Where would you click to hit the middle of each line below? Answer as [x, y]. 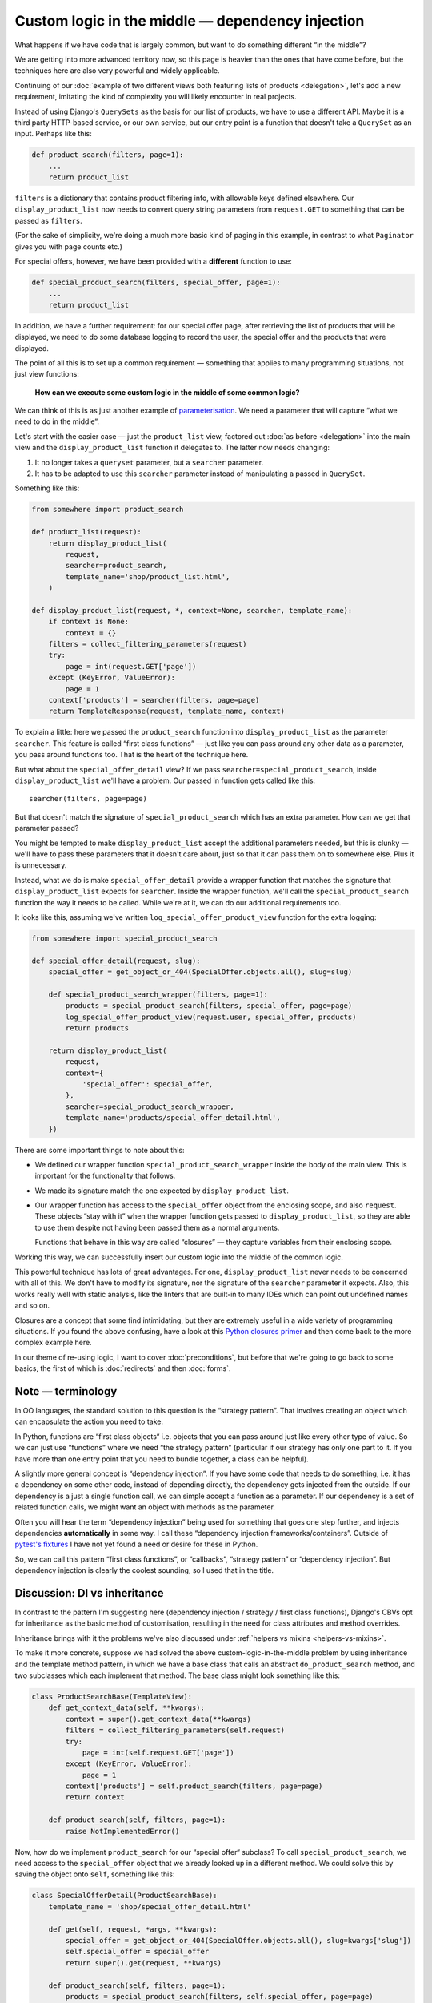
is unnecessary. [41, 865]
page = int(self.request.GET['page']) [158, 1752]
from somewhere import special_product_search [124, 938]
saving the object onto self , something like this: [95, 1874]
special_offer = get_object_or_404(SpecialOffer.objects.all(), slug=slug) [200, 972]
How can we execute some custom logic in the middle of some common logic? [167, 392]
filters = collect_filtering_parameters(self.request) [175, 1730]
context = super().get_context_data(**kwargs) [158, 1719]
